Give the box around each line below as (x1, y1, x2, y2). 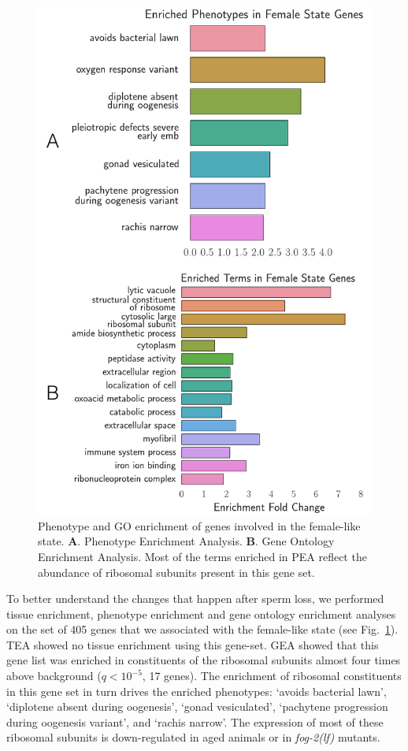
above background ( (6, 667, 102, 684)
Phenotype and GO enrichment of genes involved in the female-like (38, 517, 361, 534)
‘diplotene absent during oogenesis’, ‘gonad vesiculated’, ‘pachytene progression (6, 698, 388, 715)
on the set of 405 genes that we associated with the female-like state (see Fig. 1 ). (6, 621, 399, 638)
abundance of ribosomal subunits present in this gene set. (38, 563, 315, 580)
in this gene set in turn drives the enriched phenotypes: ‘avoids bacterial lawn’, (6, 682, 387, 699)
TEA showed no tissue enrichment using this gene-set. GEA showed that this (6, 636, 379, 652)
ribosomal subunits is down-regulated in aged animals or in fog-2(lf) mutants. (6, 729, 380, 745)
